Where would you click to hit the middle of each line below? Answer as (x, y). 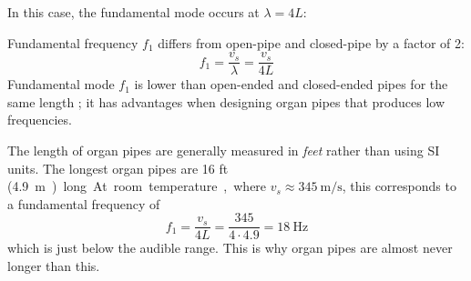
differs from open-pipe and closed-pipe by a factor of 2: (311, 42)
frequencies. (40, 120)
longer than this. (54, 266)
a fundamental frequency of (84, 203)
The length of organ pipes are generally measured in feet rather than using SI (224, 151)
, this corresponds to (399, 186)
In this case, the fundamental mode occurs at (133, 12)
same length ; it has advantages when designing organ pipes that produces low (226, 101)
